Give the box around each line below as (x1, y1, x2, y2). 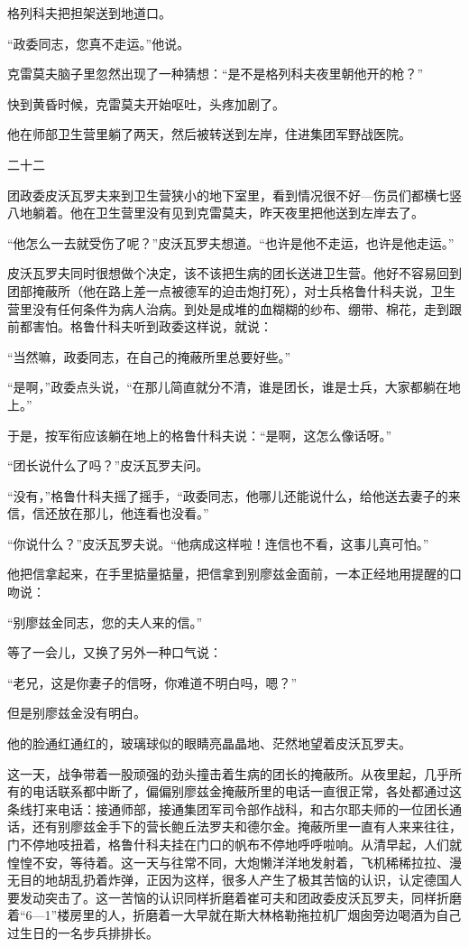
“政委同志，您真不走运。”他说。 (7, 33, 190, 52)
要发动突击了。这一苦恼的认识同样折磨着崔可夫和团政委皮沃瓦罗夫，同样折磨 (7, 887, 462, 906)
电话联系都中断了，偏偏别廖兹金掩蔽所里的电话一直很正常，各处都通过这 (32, 782, 462, 801)
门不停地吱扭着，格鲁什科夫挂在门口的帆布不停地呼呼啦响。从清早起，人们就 (7, 835, 462, 853)
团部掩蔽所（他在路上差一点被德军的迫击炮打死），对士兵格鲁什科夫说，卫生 (7, 281, 455, 300)
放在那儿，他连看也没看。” (57, 504, 209, 523)
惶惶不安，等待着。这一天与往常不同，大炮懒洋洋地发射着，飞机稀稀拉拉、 (7, 852, 449, 871)
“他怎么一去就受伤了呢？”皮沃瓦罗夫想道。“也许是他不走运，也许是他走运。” (7, 233, 455, 252)
